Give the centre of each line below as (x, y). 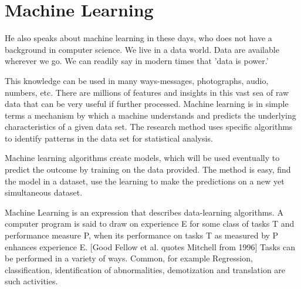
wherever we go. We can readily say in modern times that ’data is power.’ (137, 61)
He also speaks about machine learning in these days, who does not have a (138, 38)
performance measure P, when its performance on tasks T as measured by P (142, 235)
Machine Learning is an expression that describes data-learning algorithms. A (144, 212)
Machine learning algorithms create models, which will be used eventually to (142, 158)
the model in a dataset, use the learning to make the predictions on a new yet (145, 181)
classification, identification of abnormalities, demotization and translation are (145, 269)
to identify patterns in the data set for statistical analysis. (109, 138)
